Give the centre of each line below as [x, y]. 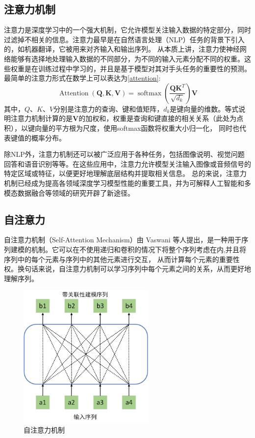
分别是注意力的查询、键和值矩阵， [109, 108]
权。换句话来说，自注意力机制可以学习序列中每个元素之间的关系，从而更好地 [127, 269]
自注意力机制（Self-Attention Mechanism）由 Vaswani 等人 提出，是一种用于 [123, 240]
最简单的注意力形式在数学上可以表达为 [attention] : [82, 78]
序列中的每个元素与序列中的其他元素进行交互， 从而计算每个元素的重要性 [122, 259]
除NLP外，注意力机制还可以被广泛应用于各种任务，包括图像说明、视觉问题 [124, 154]
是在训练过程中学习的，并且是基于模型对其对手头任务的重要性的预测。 [138, 68]
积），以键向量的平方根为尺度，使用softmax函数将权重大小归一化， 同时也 [122, 128]
